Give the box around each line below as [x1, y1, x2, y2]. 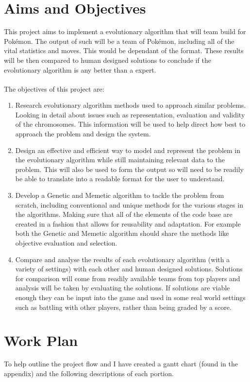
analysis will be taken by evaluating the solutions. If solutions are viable [15, 283, 230, 293]
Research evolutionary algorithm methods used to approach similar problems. [15, 100, 246, 110]
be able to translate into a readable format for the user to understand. [15, 173, 225, 184]
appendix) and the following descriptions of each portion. [4, 368, 174, 378]
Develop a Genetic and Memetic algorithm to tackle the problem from [15, 190, 224, 200]
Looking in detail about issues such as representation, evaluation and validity [15, 109, 245, 119]
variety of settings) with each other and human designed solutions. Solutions [15, 264, 243, 274]
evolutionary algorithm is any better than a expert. [4, 64, 156, 75]
